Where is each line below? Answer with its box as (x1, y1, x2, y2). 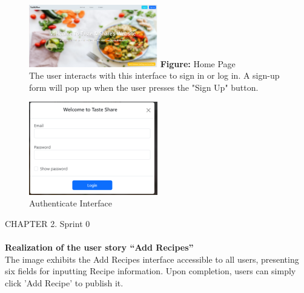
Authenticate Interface (29, 197, 112, 209)
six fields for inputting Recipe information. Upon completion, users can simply (5, 265, 296, 277)
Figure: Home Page (160, 57, 236, 70)
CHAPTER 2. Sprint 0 (5, 217, 90, 229)
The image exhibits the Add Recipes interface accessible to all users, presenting (5, 252, 299, 265)
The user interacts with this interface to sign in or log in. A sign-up (29, 69, 280, 82)
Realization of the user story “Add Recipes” (5, 241, 194, 254)
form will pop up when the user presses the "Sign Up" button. (29, 81, 259, 93)
